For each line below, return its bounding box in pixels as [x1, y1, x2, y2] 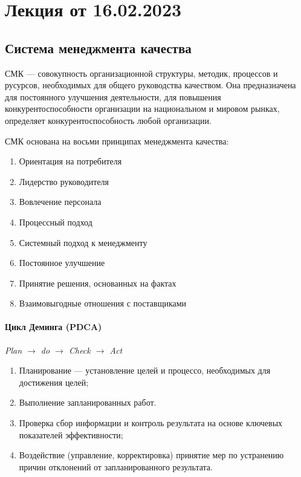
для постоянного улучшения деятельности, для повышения [5, 90, 221, 103]
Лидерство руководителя [19, 175, 109, 187]
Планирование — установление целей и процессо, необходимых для [19, 364, 271, 377]
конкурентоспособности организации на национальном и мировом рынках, [5, 102, 280, 115]
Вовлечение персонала [19, 195, 102, 208]
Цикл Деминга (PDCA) [5, 320, 102, 333]
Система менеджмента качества [5, 38, 192, 57]
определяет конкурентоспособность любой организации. [5, 114, 212, 126]
